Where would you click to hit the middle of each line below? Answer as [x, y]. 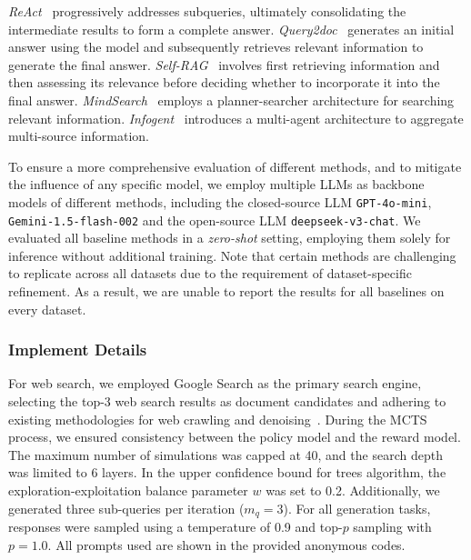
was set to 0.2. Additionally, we [353, 490]
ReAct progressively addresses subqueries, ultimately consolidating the [207, 11]
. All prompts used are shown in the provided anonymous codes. [226, 544]
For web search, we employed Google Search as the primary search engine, [215, 383]
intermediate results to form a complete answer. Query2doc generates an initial [231, 29]
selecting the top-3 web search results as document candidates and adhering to [227, 401]
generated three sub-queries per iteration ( [126, 508]
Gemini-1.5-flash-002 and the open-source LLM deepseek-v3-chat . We [215, 220]
